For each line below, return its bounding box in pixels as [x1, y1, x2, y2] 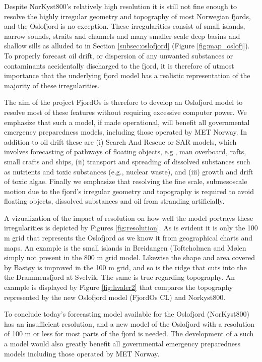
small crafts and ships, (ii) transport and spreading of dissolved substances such [4, 156, 250, 166]
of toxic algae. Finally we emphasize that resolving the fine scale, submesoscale [4, 176, 247, 187]
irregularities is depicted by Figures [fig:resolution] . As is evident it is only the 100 [4, 222, 258, 233]
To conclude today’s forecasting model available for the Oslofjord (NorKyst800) [4, 309, 249, 319]
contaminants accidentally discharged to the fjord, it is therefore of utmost [4, 60, 234, 71]
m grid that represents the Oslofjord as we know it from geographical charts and [4, 232, 252, 243]
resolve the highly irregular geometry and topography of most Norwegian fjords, [4, 11, 251, 21]
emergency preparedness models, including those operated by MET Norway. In [4, 127, 247, 137]
